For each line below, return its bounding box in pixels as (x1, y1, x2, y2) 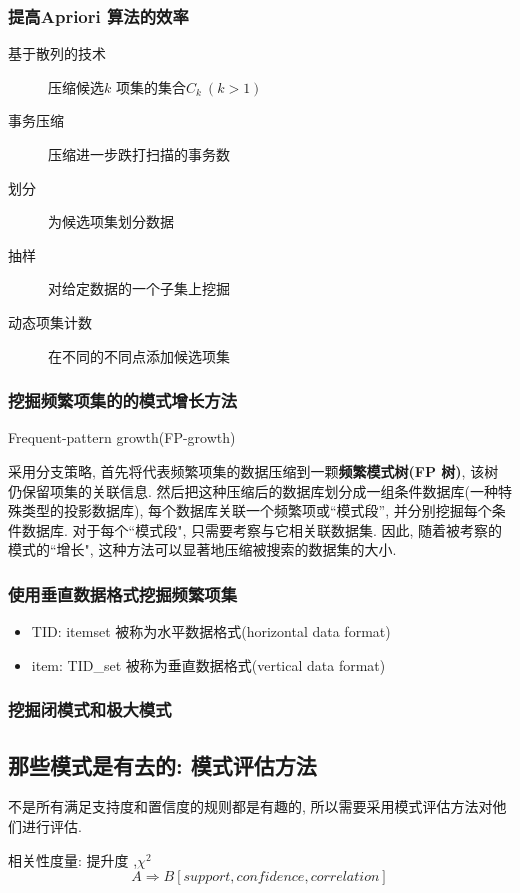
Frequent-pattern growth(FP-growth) (8, 427, 236, 448)
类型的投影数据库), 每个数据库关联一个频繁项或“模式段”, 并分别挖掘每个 (21, 500, 492, 521)
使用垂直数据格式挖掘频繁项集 (8, 581, 238, 606)
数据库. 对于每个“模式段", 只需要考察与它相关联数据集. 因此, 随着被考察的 (21, 519, 503, 540)
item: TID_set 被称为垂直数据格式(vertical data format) (31, 654, 386, 675)
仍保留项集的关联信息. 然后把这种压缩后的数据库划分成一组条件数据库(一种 (8, 480, 498, 501)
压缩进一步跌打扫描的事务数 (48, 144, 230, 164)
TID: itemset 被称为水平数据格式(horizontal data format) (31, 621, 391, 642)
